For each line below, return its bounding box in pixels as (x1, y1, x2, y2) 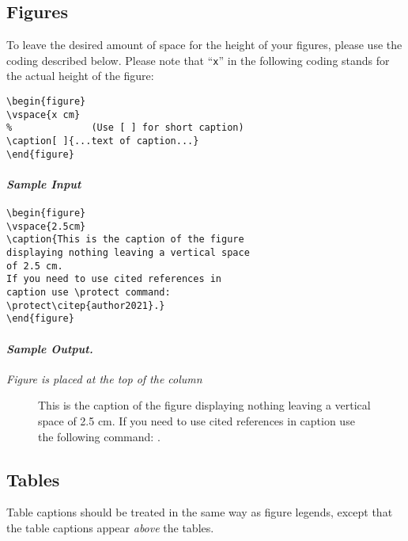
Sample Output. (6, 340, 93, 356)
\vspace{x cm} (6, 109, 81, 120)
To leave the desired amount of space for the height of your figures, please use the (6, 36, 402, 53)
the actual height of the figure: (6, 67, 154, 84)
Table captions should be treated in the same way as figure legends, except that (6, 504, 393, 520)
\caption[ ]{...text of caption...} (6, 135, 199, 147)
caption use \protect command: (6, 287, 171, 299)
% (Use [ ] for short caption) (6, 122, 244, 134)
